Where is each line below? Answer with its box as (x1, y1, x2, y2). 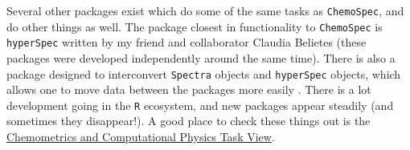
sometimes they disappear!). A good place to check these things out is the (6, 112, 371, 129)
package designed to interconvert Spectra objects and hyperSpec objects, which (6, 65, 401, 82)
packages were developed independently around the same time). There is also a (6, 49, 396, 66)
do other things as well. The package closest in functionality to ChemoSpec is (6, 18, 383, 34)
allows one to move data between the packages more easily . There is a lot (6, 81, 371, 98)
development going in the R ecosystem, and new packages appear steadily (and (6, 96, 394, 113)
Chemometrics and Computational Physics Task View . (6, 128, 275, 145)
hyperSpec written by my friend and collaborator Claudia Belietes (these (6, 34, 367, 51)
